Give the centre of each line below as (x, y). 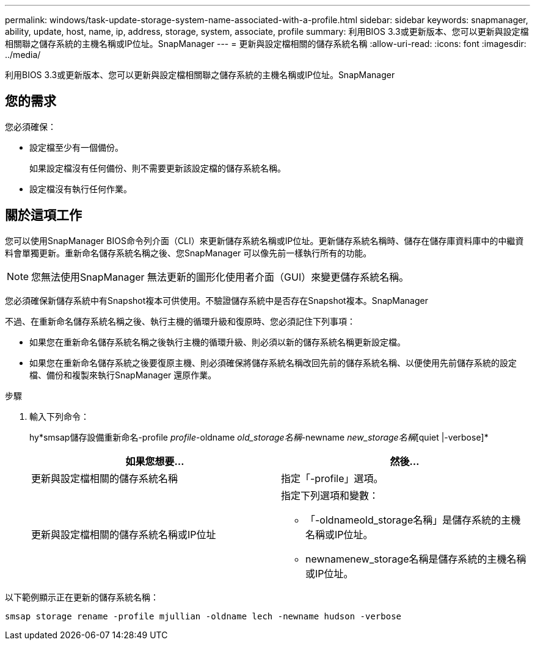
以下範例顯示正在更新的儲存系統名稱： (82, 597)
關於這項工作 (43, 215)
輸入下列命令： (59, 416)
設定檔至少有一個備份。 (76, 147)
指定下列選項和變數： (330, 495)
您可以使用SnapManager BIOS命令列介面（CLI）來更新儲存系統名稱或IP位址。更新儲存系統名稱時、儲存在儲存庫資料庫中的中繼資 (264, 240)
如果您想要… (155, 461)
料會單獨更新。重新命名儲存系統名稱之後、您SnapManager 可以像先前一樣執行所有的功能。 (188, 253)
